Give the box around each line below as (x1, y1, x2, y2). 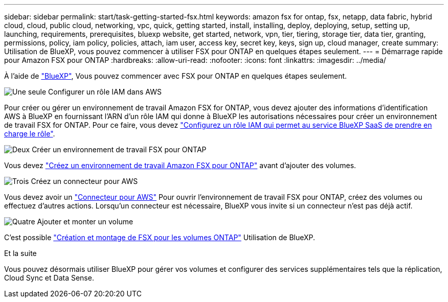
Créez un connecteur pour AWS (31, 177, 138, 185)
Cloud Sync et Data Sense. (4, 273, 94, 282)
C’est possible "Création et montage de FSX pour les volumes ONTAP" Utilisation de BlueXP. (4, 233, 316, 242)
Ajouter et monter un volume (37, 217, 133, 226)
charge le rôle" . (4, 129, 55, 138)
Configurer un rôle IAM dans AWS (48, 87, 162, 96)
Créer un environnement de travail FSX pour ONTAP (32, 145, 207, 154)
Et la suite (4, 249, 37, 258)
